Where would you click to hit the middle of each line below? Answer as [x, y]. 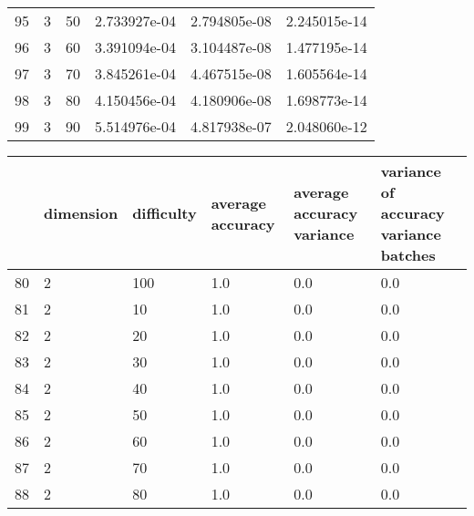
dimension [81, 213]
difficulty [165, 213]
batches [408, 255]
